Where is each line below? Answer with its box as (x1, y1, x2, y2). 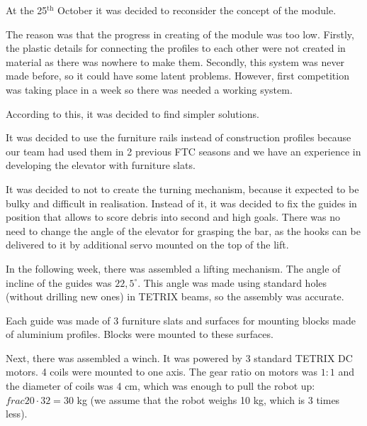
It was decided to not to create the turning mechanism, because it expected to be (6, 181, 359, 196)
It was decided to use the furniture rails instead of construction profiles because (6, 130, 351, 145)
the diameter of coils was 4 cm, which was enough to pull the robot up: (6, 378, 315, 393)
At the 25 (6, 3, 47, 17)
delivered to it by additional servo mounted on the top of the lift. (6, 237, 289, 252)
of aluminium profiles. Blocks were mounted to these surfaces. (6, 327, 273, 342)
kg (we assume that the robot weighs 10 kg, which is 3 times (77, 392, 340, 407)
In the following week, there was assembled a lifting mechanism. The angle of (6, 261, 341, 275)
